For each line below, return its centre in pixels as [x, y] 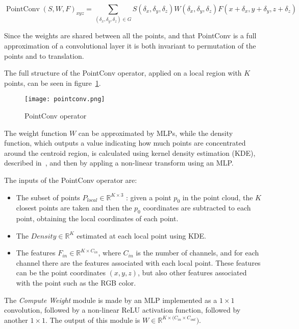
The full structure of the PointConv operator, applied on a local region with [123, 73]
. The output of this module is [93, 320]
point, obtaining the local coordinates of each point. [97, 218]
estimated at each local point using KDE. [141, 235]
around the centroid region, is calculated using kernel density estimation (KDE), [130, 152]
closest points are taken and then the [74, 208]
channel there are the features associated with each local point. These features [138, 262]
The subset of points [48, 197]
